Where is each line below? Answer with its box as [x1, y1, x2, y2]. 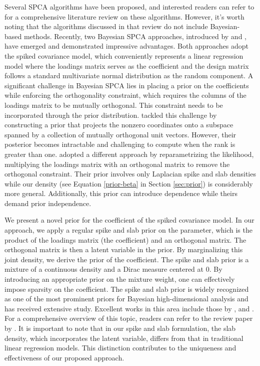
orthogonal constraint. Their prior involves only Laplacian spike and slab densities [4, 168, 256, 179]
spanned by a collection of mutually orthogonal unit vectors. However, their [4, 129, 236, 139]
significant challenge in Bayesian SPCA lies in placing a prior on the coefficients [4, 80, 249, 90]
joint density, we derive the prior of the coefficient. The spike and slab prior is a [4, 254, 249, 264]
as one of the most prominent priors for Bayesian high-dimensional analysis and [4, 293, 248, 304]
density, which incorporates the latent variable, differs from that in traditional [4, 332, 243, 343]
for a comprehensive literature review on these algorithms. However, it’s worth [4, 11, 244, 22]
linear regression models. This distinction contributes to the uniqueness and [4, 342, 236, 353]
